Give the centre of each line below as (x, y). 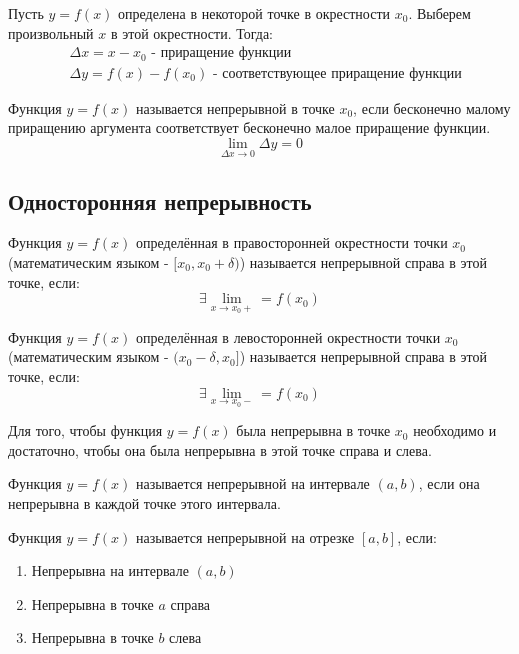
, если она (449, 483)
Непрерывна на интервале (110, 570)
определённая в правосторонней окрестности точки (292, 242)
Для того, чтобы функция (85, 430)
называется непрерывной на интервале (253, 483)
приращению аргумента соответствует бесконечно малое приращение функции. (249, 127)
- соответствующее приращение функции (337, 73)
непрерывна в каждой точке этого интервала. (144, 502)
